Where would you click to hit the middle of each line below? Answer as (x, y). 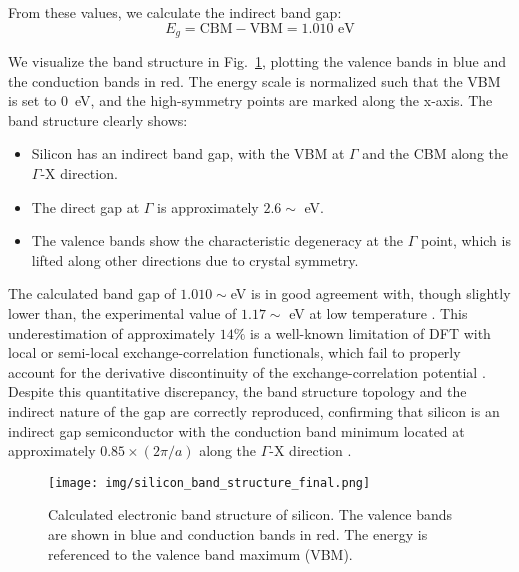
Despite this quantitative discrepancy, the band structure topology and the (237, 391)
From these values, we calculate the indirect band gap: (175, 12)
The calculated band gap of (92, 293)
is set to (32, 100)
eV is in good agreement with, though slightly (370, 293)
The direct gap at (85, 206)
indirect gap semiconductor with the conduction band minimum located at (236, 430)
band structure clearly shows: (98, 119)
